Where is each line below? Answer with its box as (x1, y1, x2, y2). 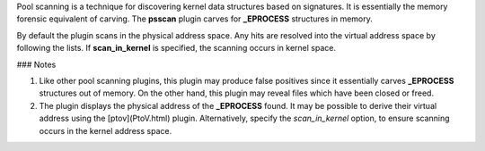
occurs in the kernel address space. (39, 125, 172, 136)
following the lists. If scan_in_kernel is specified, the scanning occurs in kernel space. (16, 43, 337, 54)
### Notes (16, 59, 57, 70)
